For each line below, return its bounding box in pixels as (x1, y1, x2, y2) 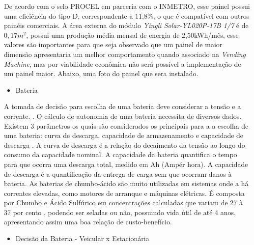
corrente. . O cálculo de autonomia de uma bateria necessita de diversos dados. (4, 110, 242, 121)
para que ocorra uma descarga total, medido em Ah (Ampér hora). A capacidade (4, 159, 248, 169)
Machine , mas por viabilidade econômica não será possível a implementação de (4, 58, 241, 69)
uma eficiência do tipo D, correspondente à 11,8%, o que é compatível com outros (4, 10, 250, 21)
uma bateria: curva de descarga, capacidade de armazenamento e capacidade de (4, 130, 244, 140)
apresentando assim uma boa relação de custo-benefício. (4, 217, 172, 227)
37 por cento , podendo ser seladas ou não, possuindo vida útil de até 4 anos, (4, 207, 236, 217)
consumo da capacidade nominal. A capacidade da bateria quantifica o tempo (4, 149, 237, 160)
